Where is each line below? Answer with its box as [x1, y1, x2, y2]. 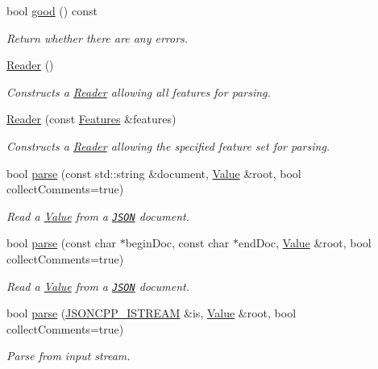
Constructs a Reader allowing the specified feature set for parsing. [6, 137, 330, 154]
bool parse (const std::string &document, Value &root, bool [6, 164, 301, 181]
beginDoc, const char [125, 234, 230, 251]
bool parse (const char [6, 234, 116, 251]
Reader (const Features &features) [6, 110, 177, 127]
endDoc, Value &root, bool [238, 234, 372, 251]
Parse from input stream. [6, 347, 131, 364]
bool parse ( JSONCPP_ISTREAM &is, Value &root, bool [6, 305, 297, 321]
